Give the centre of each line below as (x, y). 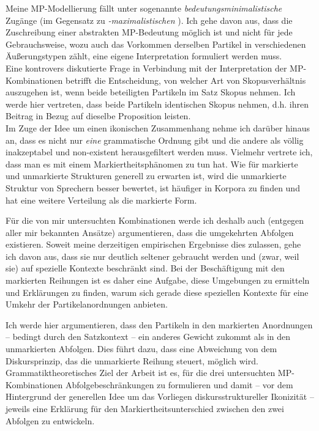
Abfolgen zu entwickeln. (50, 420)
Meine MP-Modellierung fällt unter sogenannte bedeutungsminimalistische (144, 8)
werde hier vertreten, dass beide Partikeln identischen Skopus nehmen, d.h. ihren (157, 104)
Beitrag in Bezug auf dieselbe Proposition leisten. (98, 116)
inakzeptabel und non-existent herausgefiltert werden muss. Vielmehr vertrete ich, (159, 152)
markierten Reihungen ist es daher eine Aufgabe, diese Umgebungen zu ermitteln (158, 280)
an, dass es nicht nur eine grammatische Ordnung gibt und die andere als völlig (155, 140)
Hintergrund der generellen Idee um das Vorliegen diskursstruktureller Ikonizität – (160, 396)
